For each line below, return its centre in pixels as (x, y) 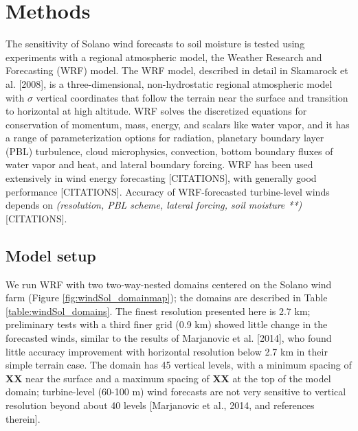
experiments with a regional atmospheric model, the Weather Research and (164, 57)
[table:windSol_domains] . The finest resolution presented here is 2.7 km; (158, 311)
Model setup (51, 255)
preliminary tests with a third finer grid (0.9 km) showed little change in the (167, 324)
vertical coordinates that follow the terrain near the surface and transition (192, 97)
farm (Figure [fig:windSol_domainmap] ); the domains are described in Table (167, 298)
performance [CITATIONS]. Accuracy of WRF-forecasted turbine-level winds (168, 191)
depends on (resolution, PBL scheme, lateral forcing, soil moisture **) (154, 205)
